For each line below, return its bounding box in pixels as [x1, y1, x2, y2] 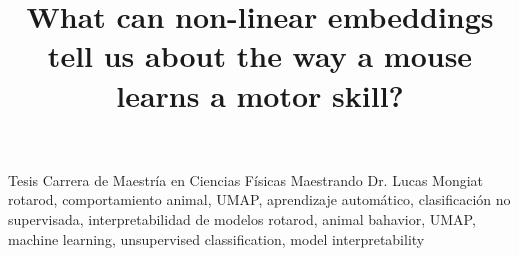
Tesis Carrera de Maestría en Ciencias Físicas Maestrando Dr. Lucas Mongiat [8, 169, 484, 190]
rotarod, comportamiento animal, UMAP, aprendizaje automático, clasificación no [8, 189, 511, 210]
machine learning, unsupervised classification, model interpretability [8, 228, 425, 249]
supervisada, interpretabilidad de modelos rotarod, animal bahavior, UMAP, [8, 208, 476, 229]
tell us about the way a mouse [47, 35, 473, 76]
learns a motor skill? [116, 74, 404, 115]
